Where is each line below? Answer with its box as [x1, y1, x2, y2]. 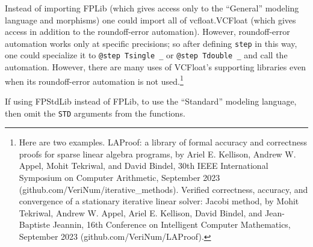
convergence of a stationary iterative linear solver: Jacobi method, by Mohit [19, 195, 299, 207]
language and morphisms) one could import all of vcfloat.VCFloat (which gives [5, 13, 296, 26]
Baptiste [19, 218, 51, 231]
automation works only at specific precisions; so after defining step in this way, [5, 37, 297, 49]
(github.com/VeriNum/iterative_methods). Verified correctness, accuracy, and [19, 183, 308, 195]
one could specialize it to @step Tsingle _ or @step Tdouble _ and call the [5, 49, 288, 61]
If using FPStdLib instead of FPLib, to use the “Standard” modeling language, [5, 94, 297, 107]
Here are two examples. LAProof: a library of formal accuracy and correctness [19, 136, 307, 148]
